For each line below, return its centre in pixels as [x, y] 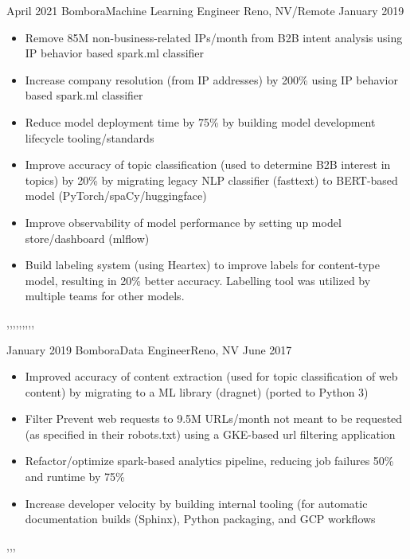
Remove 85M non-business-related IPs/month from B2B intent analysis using [214, 37]
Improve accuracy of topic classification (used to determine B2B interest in [208, 164]
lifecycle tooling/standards [90, 137]
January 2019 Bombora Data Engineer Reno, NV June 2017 [149, 349]
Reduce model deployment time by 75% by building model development [200, 121]
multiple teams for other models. [105, 296]
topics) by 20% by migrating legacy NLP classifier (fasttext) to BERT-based [211, 180]
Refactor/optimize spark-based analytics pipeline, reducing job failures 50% [209, 461]
